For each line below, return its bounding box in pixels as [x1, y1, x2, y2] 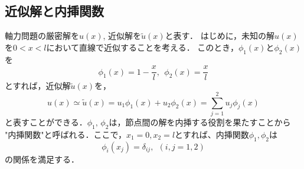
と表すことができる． [5, 115, 87, 128]
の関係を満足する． [5, 153, 79, 165]
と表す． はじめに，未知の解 [165, 29, 274, 42]
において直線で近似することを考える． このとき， [46, 41, 238, 53]
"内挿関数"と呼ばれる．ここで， [5, 128, 126, 140]
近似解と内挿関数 [5, 2, 104, 20]
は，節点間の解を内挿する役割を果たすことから [109, 115, 291, 128]
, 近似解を [103, 29, 142, 42]
